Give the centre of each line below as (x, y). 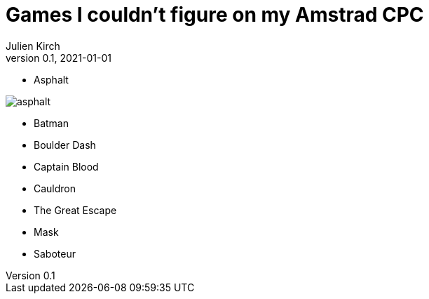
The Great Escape (75, 210)
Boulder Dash (65, 145)
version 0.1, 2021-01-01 (59, 58)
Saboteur (55, 253)
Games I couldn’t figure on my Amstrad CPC (215, 15)
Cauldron (55, 188)
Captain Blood (66, 166)
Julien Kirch (33, 46)
